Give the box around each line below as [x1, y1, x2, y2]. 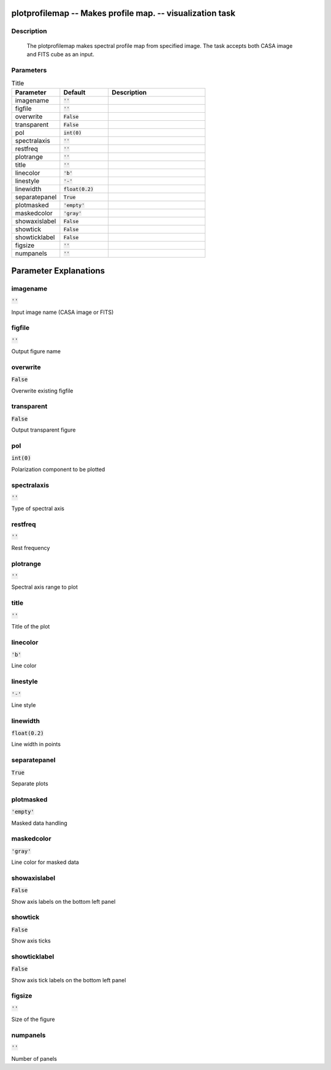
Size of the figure [11, 1015, 55, 1023]
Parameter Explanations [11, 266, 105, 276]
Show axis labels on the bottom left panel [11, 898, 116, 905]
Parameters [11, 66, 47, 74]
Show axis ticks [11, 937, 51, 944]
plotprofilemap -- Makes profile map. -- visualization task [11, 8, 236, 18]
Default [63, 88, 86, 97]
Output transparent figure [11, 426, 76, 434]
